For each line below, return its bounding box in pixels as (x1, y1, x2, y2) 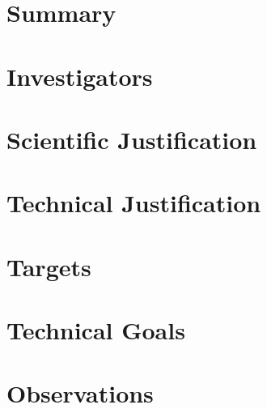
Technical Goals (6, 313, 185, 347)
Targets (6, 249, 91, 283)
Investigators (6, 59, 153, 92)
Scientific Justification (6, 122, 257, 156)
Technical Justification (6, 186, 261, 219)
